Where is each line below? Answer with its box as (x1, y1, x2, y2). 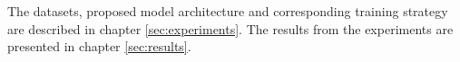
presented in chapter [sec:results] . (7, 37, 191, 56)
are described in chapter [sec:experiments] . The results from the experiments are (7, 19, 454, 38)
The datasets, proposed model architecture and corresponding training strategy (7, 2, 448, 20)
